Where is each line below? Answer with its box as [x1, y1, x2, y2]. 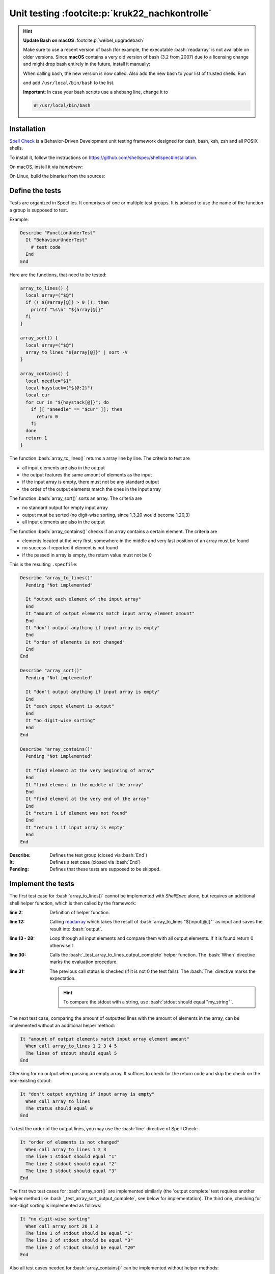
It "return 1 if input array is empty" [25, 825, 125, 830]
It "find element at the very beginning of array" [25, 767, 155, 773]
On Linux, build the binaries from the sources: [9, 173, 105, 179]
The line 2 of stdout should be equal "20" [25, 1244, 136, 1251]
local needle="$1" [25, 378, 71, 384]
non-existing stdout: [9, 1078, 52, 1084]
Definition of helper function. [49, 910, 110, 916]
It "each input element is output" [25, 703, 115, 709]
